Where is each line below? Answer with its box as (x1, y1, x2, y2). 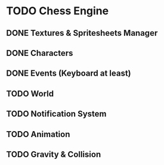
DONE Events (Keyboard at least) (6, 69, 131, 79)
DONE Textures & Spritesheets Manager (6, 28, 158, 38)
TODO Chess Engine (6, 4, 109, 18)
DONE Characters (6, 48, 73, 58)
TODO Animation (6, 129, 70, 139)
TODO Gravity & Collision (6, 149, 101, 159)
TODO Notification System (6, 109, 107, 119)
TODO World (6, 88, 54, 99)
